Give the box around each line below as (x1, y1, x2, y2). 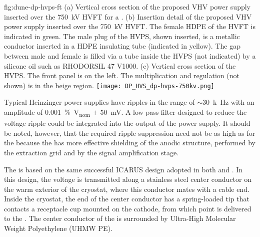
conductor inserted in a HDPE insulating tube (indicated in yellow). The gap (4, 41, 240, 51)
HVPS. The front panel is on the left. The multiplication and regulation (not (4, 70, 239, 81)
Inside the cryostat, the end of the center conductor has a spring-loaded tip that (4, 193, 249, 204)
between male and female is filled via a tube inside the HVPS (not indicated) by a (4, 50, 256, 61)
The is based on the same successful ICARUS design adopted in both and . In (4, 164, 243, 174)
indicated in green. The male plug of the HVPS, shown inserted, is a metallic (4, 31, 240, 41)
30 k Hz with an (202, 97, 254, 107)
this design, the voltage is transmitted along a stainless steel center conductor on (4, 174, 251, 184)
